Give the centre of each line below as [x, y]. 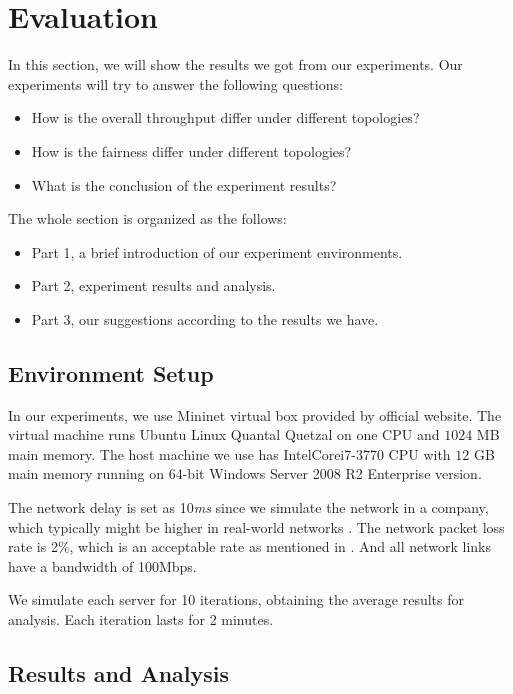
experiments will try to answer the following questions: [175, 83]
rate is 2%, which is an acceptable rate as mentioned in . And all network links [250, 546]
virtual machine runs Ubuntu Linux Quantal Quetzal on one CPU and [224, 434]
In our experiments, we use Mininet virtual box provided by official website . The [255, 414]
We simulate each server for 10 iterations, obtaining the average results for [236, 599]
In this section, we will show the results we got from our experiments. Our [235, 64]
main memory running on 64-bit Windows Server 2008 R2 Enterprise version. [245, 473]
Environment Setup [111, 372]
